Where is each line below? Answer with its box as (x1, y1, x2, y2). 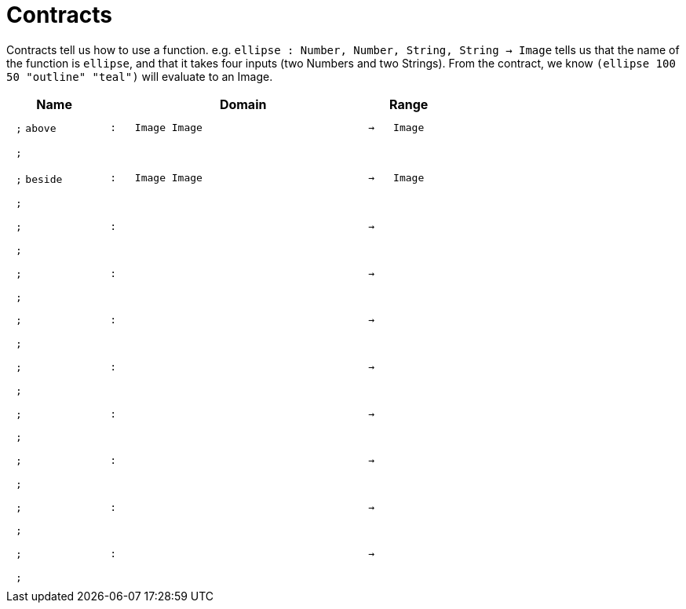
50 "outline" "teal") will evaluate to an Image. (6, 69, 273, 83)
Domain (219, 96, 267, 112)
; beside (16, 173, 63, 185)
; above (16, 122, 57, 135)
